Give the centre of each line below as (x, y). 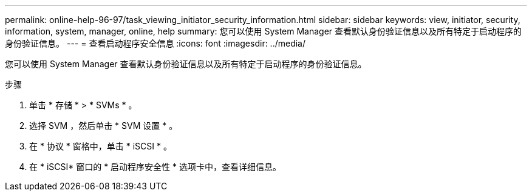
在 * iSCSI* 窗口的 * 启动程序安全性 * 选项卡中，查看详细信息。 (155, 167)
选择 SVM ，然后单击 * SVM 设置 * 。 (104, 126)
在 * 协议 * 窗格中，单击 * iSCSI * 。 (101, 146)
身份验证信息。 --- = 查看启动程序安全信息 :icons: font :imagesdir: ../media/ (155, 43)
